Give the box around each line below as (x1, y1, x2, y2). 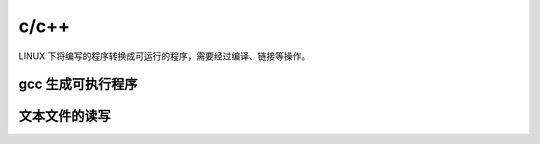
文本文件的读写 (18, 108, 111, 125)
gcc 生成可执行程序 (18, 76, 138, 93)
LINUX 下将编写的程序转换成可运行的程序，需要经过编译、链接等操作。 (18, 50, 311, 62)
